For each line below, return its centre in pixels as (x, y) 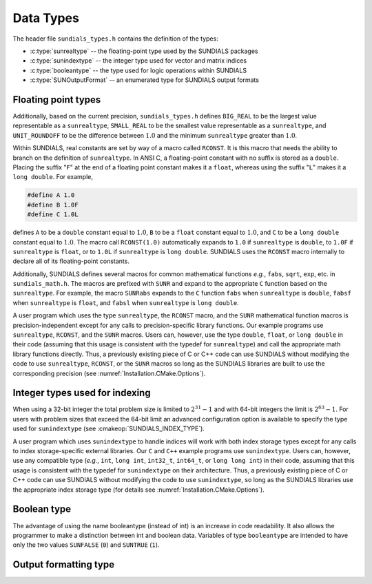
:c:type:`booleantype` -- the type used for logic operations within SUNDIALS (138, 70)
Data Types (46, 18)
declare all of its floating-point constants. (71, 261)
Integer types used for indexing (82, 393)
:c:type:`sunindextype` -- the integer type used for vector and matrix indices (138, 61)
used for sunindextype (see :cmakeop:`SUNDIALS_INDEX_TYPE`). (108, 429)
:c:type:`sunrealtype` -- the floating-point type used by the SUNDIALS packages (144, 51)
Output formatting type (64, 565)
